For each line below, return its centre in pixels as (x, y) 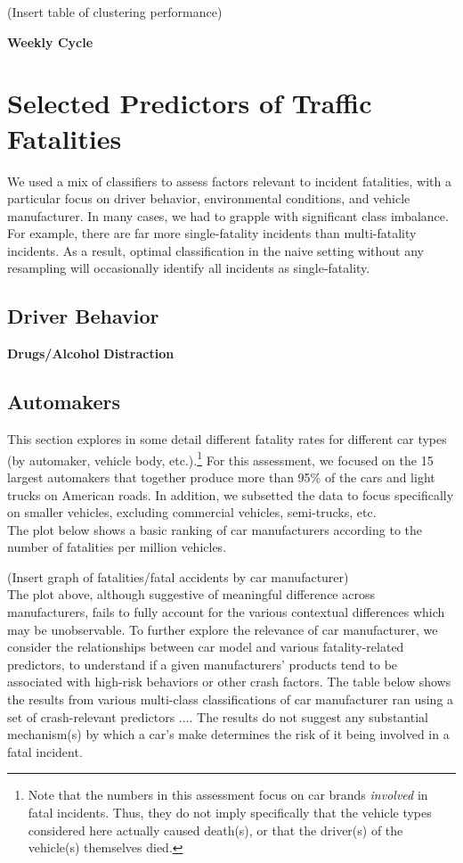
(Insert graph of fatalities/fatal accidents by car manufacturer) (178, 576)
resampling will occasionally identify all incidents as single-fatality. (189, 268)
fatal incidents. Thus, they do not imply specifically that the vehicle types (230, 812)
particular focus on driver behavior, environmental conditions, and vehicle (209, 198)
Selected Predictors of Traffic (190, 103)
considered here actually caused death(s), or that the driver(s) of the (215, 830)
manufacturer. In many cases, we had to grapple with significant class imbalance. (228, 215)
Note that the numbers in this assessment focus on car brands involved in (228, 795)
